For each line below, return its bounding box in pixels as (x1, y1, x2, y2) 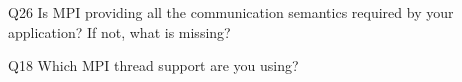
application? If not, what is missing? (8, 21, 231, 42)
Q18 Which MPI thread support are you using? (8, 55, 299, 76)
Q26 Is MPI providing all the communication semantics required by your (8, 2, 454, 22)
